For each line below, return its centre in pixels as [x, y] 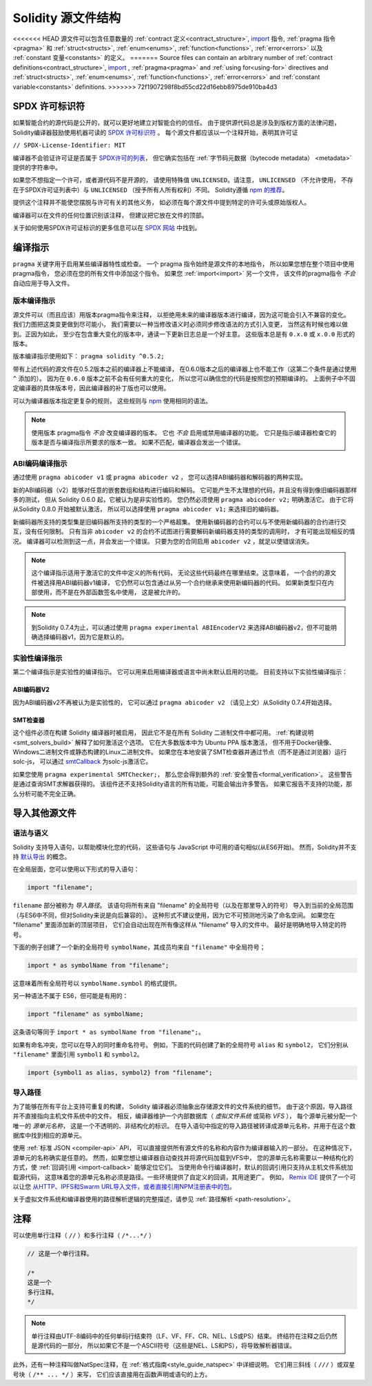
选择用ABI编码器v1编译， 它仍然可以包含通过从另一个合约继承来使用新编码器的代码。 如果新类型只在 [186, 582]
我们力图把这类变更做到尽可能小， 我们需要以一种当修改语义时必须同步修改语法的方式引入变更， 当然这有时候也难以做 [180, 325]
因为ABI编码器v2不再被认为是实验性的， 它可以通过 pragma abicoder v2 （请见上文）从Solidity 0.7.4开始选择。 [174, 702]
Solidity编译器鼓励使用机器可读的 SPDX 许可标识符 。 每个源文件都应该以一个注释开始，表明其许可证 [155, 132]
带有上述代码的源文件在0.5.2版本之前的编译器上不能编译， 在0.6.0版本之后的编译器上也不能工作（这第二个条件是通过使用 [185, 369]
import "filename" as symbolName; [85, 1014]
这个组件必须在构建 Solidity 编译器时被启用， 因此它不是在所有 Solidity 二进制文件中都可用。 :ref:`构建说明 [163, 733]
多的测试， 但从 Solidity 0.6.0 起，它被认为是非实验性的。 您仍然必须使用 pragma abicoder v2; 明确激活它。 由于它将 [183, 499]
